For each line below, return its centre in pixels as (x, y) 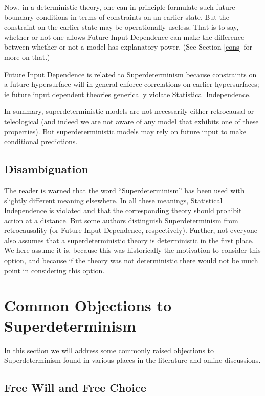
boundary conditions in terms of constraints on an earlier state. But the (117, 17)
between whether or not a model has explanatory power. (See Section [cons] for (128, 47)
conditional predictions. (41, 141)
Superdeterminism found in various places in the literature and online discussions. (132, 360)
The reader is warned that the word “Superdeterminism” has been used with (124, 190)
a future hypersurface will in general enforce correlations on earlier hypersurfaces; (132, 84)
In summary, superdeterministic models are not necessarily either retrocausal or (129, 111)
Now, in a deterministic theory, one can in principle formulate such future (120, 7)
